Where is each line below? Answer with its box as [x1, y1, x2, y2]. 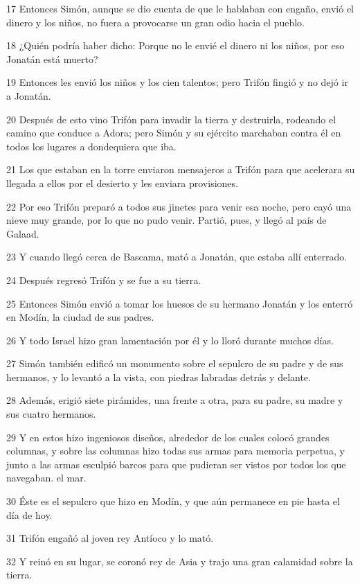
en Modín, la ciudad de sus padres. [6, 310, 154, 324]
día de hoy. [6, 507, 53, 522]
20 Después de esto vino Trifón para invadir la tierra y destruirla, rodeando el [6, 112, 336, 126]
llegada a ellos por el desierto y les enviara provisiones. [6, 175, 238, 190]
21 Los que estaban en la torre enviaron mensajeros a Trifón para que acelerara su [6, 162, 355, 177]
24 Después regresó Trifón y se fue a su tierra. [6, 272, 201, 287]
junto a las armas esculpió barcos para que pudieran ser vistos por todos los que [6, 457, 346, 471]
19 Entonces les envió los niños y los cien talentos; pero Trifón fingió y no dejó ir [6, 75, 348, 89]
